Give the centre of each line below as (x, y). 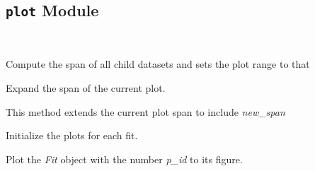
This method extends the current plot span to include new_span (145, 111)
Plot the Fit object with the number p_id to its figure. (124, 159)
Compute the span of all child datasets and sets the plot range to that (158, 64)
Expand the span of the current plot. (86, 87)
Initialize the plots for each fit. (72, 135)
